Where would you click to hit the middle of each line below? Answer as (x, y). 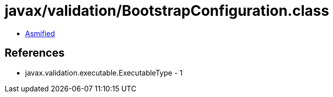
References (35, 53)
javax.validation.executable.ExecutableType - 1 (104, 72)
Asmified (40, 33)
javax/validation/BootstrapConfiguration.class (167, 11)
